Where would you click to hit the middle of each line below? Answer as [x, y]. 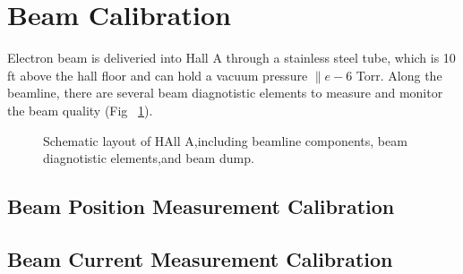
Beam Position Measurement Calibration [201, 206]
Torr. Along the [399, 75]
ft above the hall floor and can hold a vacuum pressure [158, 75]
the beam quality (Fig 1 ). [80, 110]
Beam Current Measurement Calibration [200, 258]
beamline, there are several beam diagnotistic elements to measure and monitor [225, 93]
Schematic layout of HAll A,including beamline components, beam [225, 140]
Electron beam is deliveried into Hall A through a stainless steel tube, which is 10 [231, 58]
